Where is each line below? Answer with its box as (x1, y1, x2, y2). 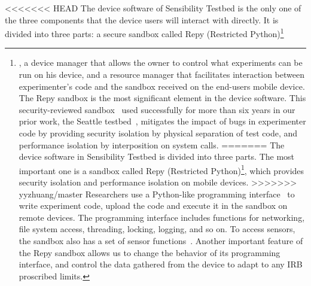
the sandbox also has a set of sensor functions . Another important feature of (19, 235, 303, 247)
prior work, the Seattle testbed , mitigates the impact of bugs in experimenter (19, 115, 306, 127)
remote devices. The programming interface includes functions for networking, (19, 211, 305, 223)
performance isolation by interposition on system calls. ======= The (19, 138, 285, 151)
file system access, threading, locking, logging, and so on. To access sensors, (19, 223, 295, 235)
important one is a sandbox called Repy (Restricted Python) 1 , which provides (19, 162, 304, 177)
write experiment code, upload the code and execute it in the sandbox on (19, 199, 288, 212)
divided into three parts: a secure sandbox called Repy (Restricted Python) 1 (5, 26, 284, 39)
